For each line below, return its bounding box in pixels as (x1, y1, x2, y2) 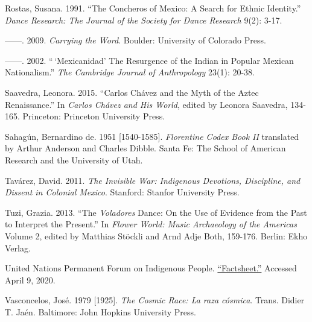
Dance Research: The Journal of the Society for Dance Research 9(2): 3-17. (5, 13, 282, 26)
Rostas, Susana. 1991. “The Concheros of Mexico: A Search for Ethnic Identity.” (5, 2, 301, 14)
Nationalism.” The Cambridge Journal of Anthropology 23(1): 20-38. (5, 66, 255, 78)
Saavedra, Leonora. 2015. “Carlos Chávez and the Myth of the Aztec (5, 86, 259, 98)
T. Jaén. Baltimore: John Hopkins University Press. (5, 305, 196, 318)
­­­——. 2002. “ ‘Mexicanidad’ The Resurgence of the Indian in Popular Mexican (5, 54, 294, 66)
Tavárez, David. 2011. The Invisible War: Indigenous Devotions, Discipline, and (5, 174, 301, 186)
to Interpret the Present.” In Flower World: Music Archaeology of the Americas (5, 218, 297, 230)
